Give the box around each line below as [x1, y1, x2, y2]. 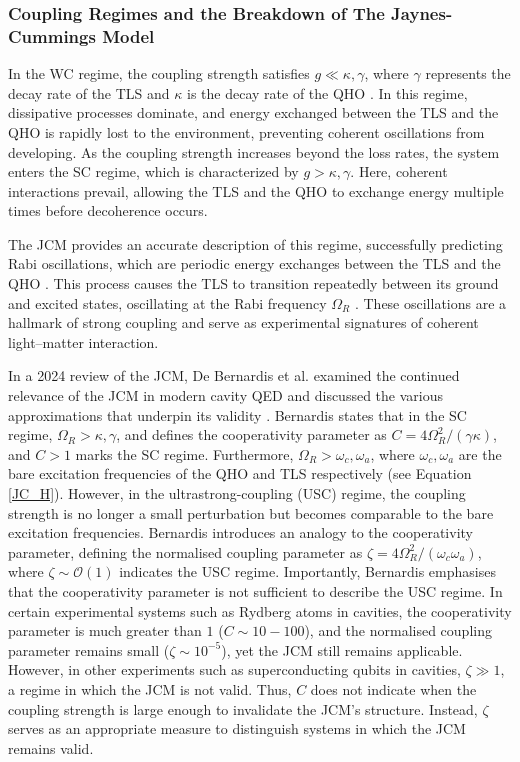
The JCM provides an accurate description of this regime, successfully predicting [8, 233, 503, 254]
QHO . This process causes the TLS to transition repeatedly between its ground [8, 273, 499, 294]
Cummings [8, 23, 96, 48]
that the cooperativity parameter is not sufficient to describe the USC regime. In [8, 580, 503, 601]
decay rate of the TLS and [8, 82, 170, 103]
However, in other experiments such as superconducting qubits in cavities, [8, 659, 461, 680]
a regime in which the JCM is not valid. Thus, [8, 678, 292, 699]
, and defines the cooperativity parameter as [116, 424, 387, 445]
